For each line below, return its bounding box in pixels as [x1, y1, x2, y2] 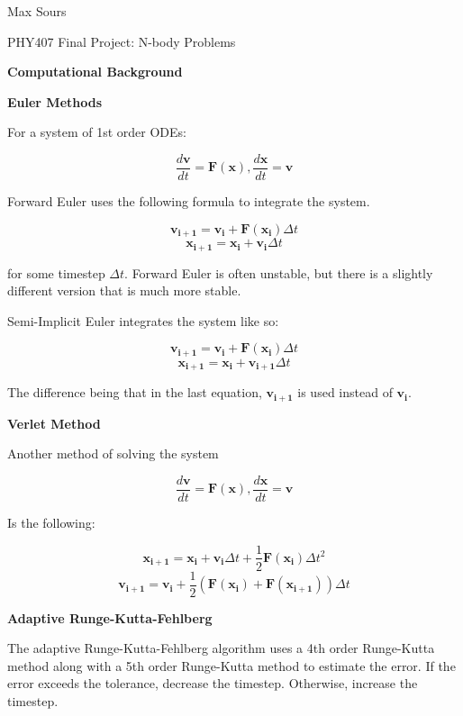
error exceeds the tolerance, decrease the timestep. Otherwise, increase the [7, 674, 418, 693]
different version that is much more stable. [7, 281, 241, 300]
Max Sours [7, 2, 67, 20]
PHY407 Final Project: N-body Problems [7, 32, 236, 50]
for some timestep [7, 263, 105, 282]
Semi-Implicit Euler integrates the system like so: [7, 311, 279, 330]
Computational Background [7, 62, 183, 81]
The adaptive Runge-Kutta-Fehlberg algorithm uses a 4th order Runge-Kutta [7, 639, 435, 657]
